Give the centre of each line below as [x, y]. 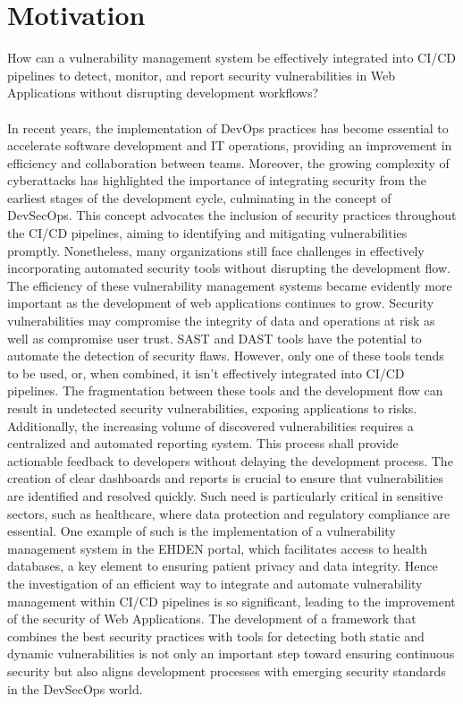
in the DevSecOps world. [75, 688]
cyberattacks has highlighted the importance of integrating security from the [217, 180]
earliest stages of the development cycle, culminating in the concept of [199, 197]
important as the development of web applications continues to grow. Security [221, 303]
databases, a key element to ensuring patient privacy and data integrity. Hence [223, 566]
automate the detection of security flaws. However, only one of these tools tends [226, 356]
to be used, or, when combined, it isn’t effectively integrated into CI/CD [206, 373]
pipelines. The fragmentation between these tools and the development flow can [225, 390]
